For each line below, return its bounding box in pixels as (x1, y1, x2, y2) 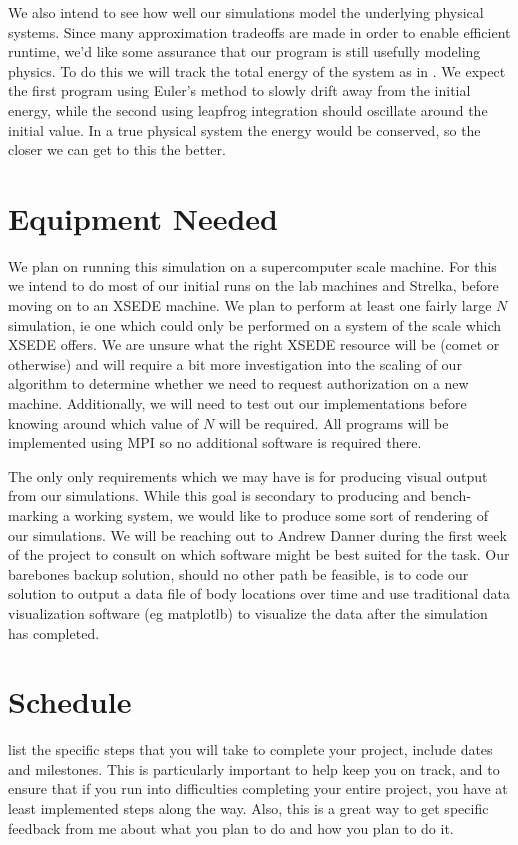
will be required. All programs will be (218, 412, 449, 433)
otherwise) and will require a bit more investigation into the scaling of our (8, 353, 462, 374)
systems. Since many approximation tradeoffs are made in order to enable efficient (8, 21, 511, 42)
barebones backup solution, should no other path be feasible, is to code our (8, 563, 469, 584)
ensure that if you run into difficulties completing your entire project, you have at (8, 778, 508, 799)
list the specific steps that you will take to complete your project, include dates (8, 739, 493, 760)
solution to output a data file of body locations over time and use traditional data (8, 583, 511, 604)
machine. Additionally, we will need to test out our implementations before (8, 393, 467, 414)
